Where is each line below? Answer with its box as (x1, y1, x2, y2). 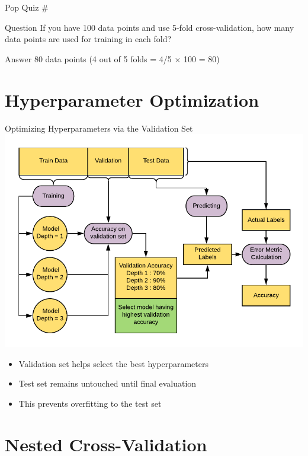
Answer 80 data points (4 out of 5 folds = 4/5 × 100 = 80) (5, 52, 220, 65)
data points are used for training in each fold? (5, 33, 172, 45)
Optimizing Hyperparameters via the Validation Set (5, 122, 193, 134)
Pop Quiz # (5, 1, 49, 13)
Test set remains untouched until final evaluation (18, 377, 197, 390)
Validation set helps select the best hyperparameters (18, 357, 208, 369)
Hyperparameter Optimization (5, 87, 259, 111)
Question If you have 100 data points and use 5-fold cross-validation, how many (5, 21, 294, 33)
